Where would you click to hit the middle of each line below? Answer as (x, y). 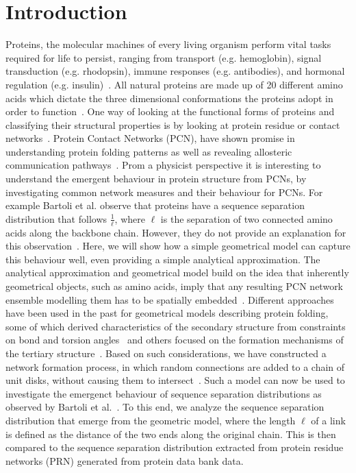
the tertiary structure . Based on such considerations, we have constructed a (166, 353)
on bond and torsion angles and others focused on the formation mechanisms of (175, 340)
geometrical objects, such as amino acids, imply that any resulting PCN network (175, 286)
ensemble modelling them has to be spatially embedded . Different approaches (170, 299)
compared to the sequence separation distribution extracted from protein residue (175, 447)
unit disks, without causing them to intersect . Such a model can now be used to (175, 380)
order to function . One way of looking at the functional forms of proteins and (170, 111)
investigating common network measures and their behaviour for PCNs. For (164, 192)
